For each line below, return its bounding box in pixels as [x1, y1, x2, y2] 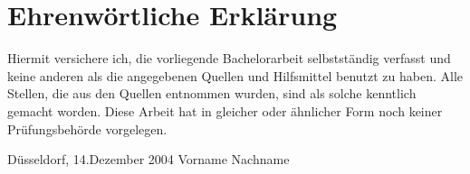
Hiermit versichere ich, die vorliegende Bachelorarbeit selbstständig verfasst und [7, 49, 451, 68]
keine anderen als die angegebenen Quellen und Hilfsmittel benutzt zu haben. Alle [7, 66, 464, 85]
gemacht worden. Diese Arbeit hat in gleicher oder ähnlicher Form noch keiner [7, 101, 443, 120]
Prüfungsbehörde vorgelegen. [7, 119, 168, 138]
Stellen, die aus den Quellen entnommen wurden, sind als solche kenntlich [7, 84, 417, 103]
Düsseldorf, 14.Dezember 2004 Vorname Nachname [7, 150, 290, 169]
